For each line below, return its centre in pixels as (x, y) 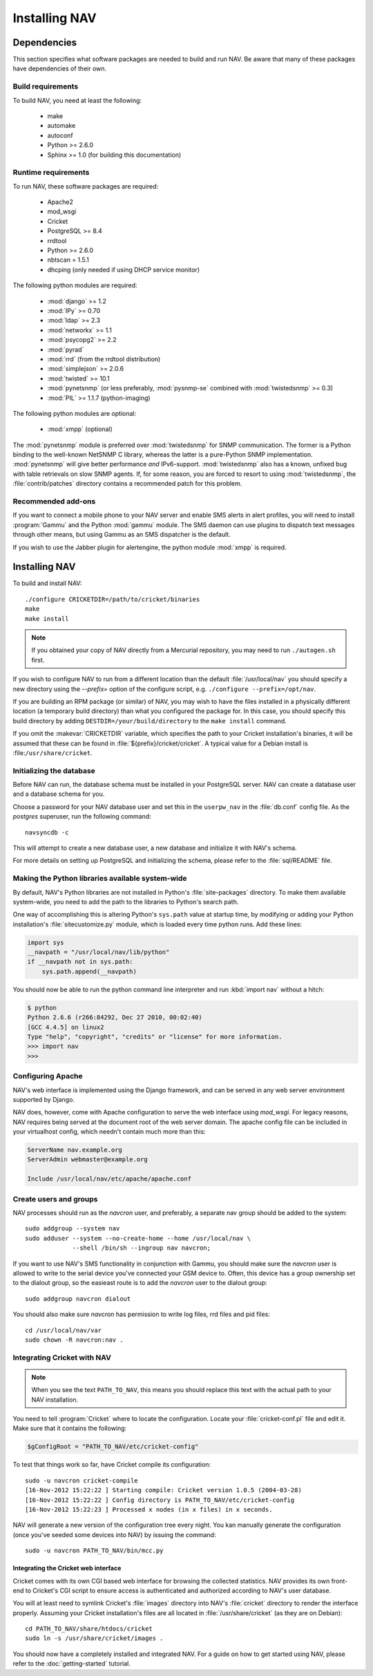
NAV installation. (55, 1400)
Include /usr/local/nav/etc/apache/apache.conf (109, 1179)
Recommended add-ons (54, 501)
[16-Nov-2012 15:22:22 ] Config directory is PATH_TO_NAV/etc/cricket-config (160, 1500)
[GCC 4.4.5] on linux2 (66, 1027)
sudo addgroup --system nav (73, 1229)
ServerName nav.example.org (75, 1150)
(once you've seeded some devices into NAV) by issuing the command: (114, 1534)
